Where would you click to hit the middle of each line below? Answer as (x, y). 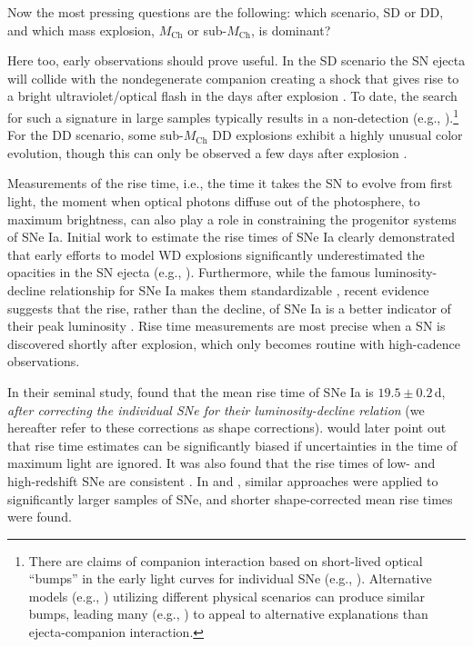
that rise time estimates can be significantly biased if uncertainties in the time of (232, 445)
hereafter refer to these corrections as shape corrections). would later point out (227, 428)
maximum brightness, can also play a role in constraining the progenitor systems (232, 219)
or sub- (207, 30)
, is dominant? (291, 30)
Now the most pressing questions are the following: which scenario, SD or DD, (226, 12)
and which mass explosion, (81, 30)
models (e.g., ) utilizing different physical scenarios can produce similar (227, 596)
